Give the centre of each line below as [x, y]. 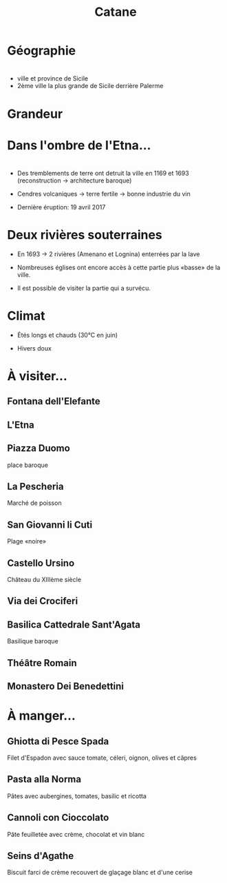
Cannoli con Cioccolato [58, 818]
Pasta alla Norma [44, 779]
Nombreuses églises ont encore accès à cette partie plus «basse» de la [119, 267]
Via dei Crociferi [43, 601]
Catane [116, 12]
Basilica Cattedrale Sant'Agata [74, 624]
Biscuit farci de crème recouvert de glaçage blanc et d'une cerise [100, 873]
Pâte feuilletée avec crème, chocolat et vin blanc [76, 834]
